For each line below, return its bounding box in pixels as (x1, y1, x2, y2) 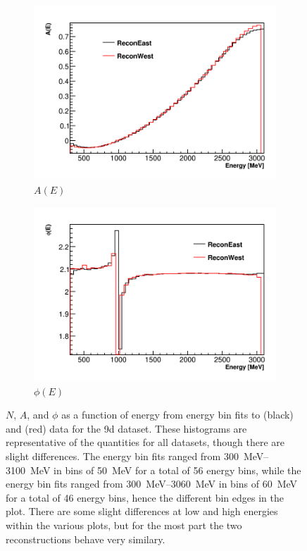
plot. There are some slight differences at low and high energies (6, 504, 278, 519)
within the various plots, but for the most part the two (6, 518, 242, 532)
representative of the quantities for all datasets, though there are (6, 435, 285, 450)
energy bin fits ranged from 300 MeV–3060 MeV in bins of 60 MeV (6, 476, 298, 491)
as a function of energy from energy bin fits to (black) (61, 407, 294, 422)
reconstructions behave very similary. (6, 531, 165, 546)
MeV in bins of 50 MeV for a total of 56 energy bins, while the (30, 462, 301, 477)
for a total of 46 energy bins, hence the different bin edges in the (6, 490, 284, 504)
